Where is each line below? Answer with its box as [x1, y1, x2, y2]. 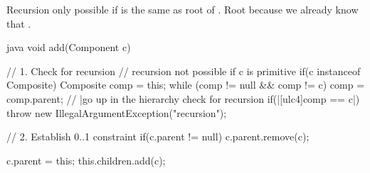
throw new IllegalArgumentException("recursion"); [6, 105, 227, 120]
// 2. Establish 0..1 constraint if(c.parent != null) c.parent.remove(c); [6, 129, 310, 144]
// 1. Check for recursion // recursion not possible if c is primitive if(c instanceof [6, 63, 361, 78]
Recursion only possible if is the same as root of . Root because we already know [6, 2, 359, 16]
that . [6, 16, 31, 30]
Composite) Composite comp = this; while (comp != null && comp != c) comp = [6, 77, 365, 92]
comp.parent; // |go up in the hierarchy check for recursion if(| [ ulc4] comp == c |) [6, 91, 360, 106]
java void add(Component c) [6, 40, 131, 55]
